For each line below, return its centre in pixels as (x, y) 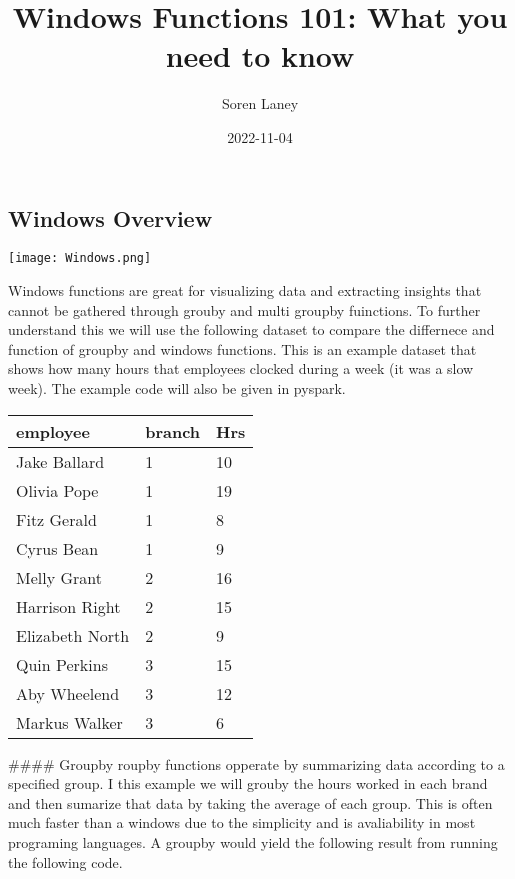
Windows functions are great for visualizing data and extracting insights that (245, 289)
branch (173, 431)
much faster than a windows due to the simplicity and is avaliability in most (242, 822)
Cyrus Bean (57, 548)
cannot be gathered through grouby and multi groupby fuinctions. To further (244, 309)
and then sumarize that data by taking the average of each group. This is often (250, 802)
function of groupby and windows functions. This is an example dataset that (242, 348)
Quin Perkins (62, 664)
